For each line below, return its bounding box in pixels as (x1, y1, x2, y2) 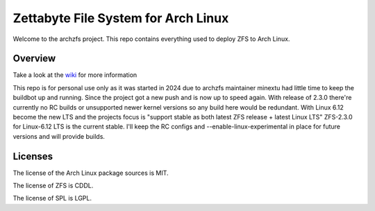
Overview (12, 53, 56, 65)
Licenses (12, 150, 53, 162)
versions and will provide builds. (12, 132, 106, 140)
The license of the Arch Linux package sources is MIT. (12, 169, 169, 177)
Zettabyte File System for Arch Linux (12, 10, 229, 26)
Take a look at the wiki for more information (12, 71, 137, 79)
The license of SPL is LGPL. (12, 194, 92, 203)
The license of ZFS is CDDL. (12, 181, 94, 190)
